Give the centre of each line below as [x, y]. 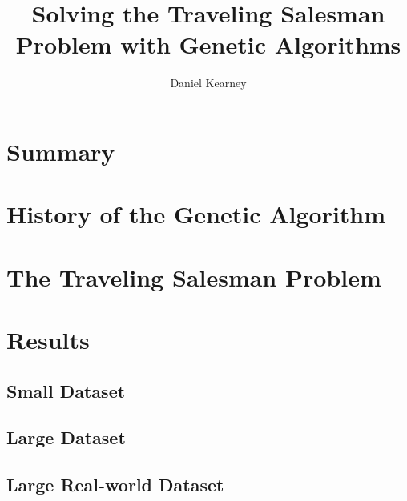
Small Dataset [66, 390]
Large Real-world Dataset [115, 485]
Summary [61, 151]
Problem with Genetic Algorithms [208, 44]
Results [48, 340]
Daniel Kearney [208, 83]
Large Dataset [66, 437]
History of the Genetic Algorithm [196, 214]
